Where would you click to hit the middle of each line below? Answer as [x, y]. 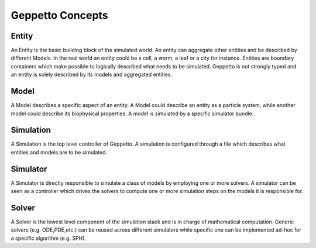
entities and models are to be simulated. [59, 152]
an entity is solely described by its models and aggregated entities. [92, 75]
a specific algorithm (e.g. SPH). [49, 238]
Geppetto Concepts [59, 15]
